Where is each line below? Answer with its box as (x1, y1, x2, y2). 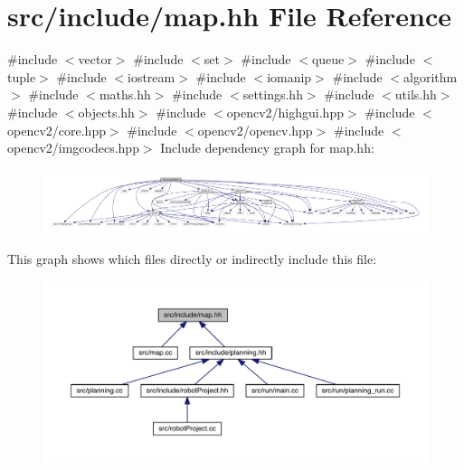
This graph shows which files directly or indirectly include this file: (7, 249, 377, 268)
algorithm (403, 67, 458, 86)
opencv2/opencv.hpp (197, 120, 313, 139)
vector (78, 50, 112, 69)
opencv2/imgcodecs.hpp (7, 138, 139, 157)
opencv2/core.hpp (7, 120, 106, 139)
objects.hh (78, 102, 135, 121)
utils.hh (394, 85, 437, 104)
